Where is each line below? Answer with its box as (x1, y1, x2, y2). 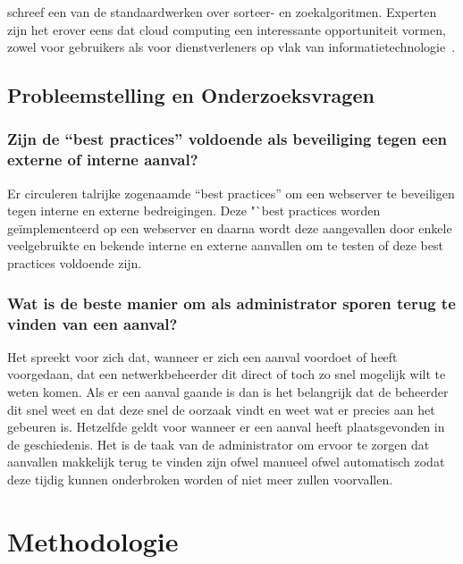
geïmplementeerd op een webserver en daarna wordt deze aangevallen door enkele (7, 218, 452, 237)
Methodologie (7, 522, 179, 559)
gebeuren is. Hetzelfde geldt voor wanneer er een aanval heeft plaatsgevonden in (7, 417, 445, 436)
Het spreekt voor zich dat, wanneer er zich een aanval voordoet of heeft (7, 347, 398, 366)
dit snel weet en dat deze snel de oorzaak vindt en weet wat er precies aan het (7, 400, 435, 418)
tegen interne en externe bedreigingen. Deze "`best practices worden (7, 201, 381, 220)
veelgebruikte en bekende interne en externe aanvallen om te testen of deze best (7, 236, 443, 255)
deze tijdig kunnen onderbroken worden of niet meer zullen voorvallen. (7, 469, 393, 488)
